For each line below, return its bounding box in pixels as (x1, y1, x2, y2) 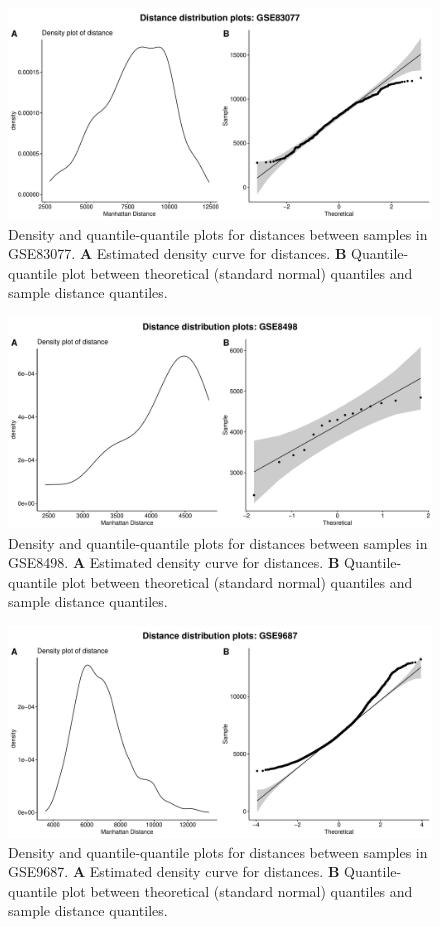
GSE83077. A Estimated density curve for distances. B (8, 243, 347, 264)
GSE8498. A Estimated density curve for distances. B (8, 552, 340, 573)
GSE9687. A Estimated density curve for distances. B (8, 861, 340, 882)
